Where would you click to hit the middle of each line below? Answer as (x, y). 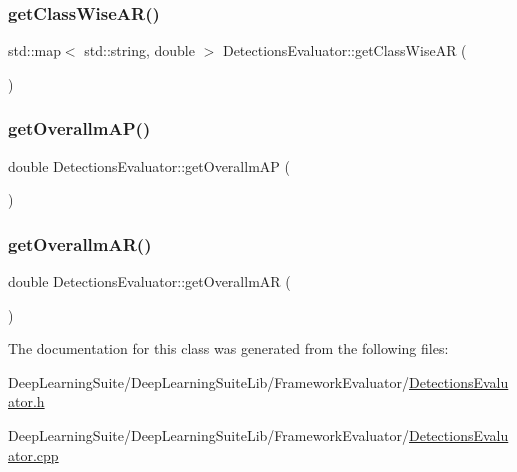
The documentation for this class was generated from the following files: (228, 348)
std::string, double (139, 50)
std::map (34, 50)
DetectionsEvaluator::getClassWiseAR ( (344, 50)
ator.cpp (33, 454)
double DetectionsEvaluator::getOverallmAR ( (149, 281)
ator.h (26, 401)
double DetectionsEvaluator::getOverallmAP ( (149, 165)
